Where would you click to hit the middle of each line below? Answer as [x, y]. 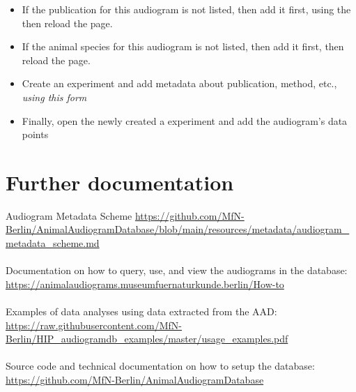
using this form [54, 97]
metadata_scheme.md [53, 243]
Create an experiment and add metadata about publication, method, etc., [179, 83]
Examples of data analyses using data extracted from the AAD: [141, 311]
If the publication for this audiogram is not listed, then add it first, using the [186, 9]
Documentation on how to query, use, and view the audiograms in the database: [177, 270]
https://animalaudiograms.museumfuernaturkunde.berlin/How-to [145, 284]
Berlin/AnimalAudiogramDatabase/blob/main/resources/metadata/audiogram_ [178, 229]
